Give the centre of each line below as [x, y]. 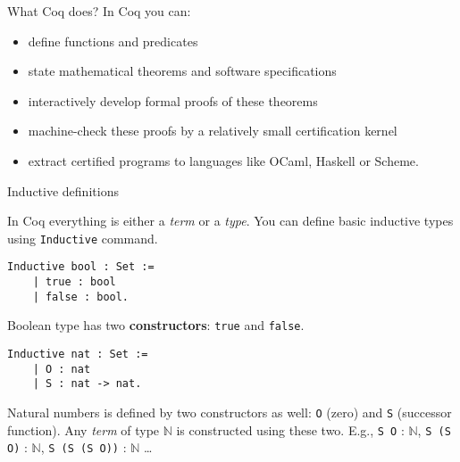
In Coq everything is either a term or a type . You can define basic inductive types [230, 221]
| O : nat [62, 369]
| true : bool [74, 282]
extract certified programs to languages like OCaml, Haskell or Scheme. [223, 160]
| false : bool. [81, 297]
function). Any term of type [84, 429]
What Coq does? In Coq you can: [99, 11]
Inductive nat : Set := [78, 355]
